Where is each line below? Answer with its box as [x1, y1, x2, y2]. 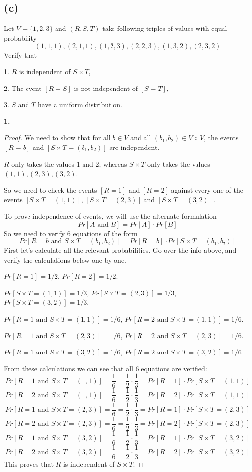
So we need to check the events [4, 184, 97, 195]
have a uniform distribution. [37, 99, 122, 110]
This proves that [4, 458, 54, 469]
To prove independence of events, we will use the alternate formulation [4, 210, 217, 221]
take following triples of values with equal [102, 23, 227, 33]
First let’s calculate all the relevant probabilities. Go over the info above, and [4, 245, 237, 255]
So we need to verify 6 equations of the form [4, 228, 138, 238]
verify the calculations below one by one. [4, 254, 127, 265]
